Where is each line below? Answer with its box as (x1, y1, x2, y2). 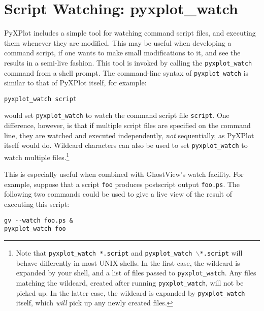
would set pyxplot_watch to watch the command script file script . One (4, 110, 229, 120)
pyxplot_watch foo (4, 225, 66, 233)
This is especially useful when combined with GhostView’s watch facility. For (4, 169, 244, 179)
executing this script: (4, 199, 70, 209)
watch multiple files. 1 (4, 150, 70, 162)
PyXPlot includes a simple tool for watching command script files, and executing (4, 27, 256, 38)
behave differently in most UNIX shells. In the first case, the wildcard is (16, 257, 240, 268)
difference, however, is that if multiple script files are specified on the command (4, 120, 251, 131)
